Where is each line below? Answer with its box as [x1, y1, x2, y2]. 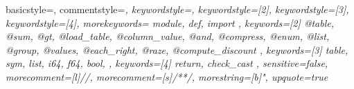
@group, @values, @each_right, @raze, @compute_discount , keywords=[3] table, [6, 42, 348, 57]
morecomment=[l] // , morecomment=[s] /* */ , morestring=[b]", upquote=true [6, 69, 328, 83]
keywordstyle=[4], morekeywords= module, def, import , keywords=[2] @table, [6, 15, 335, 30]
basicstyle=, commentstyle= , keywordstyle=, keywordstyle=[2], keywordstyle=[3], [6, 2, 349, 16]
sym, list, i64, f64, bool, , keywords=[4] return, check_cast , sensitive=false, [6, 56, 328, 70]
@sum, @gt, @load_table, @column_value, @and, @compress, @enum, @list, [6, 29, 330, 43]
